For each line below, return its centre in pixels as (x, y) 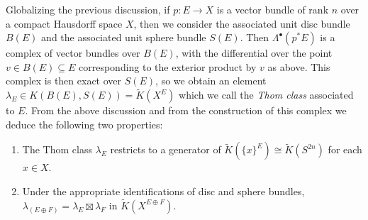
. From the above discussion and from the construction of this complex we (186, 110)
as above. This (299, 66)
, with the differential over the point (254, 53)
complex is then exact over (64, 81)
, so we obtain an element (211, 81)
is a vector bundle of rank (273, 9)
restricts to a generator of (166, 149)
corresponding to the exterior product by (168, 66)
